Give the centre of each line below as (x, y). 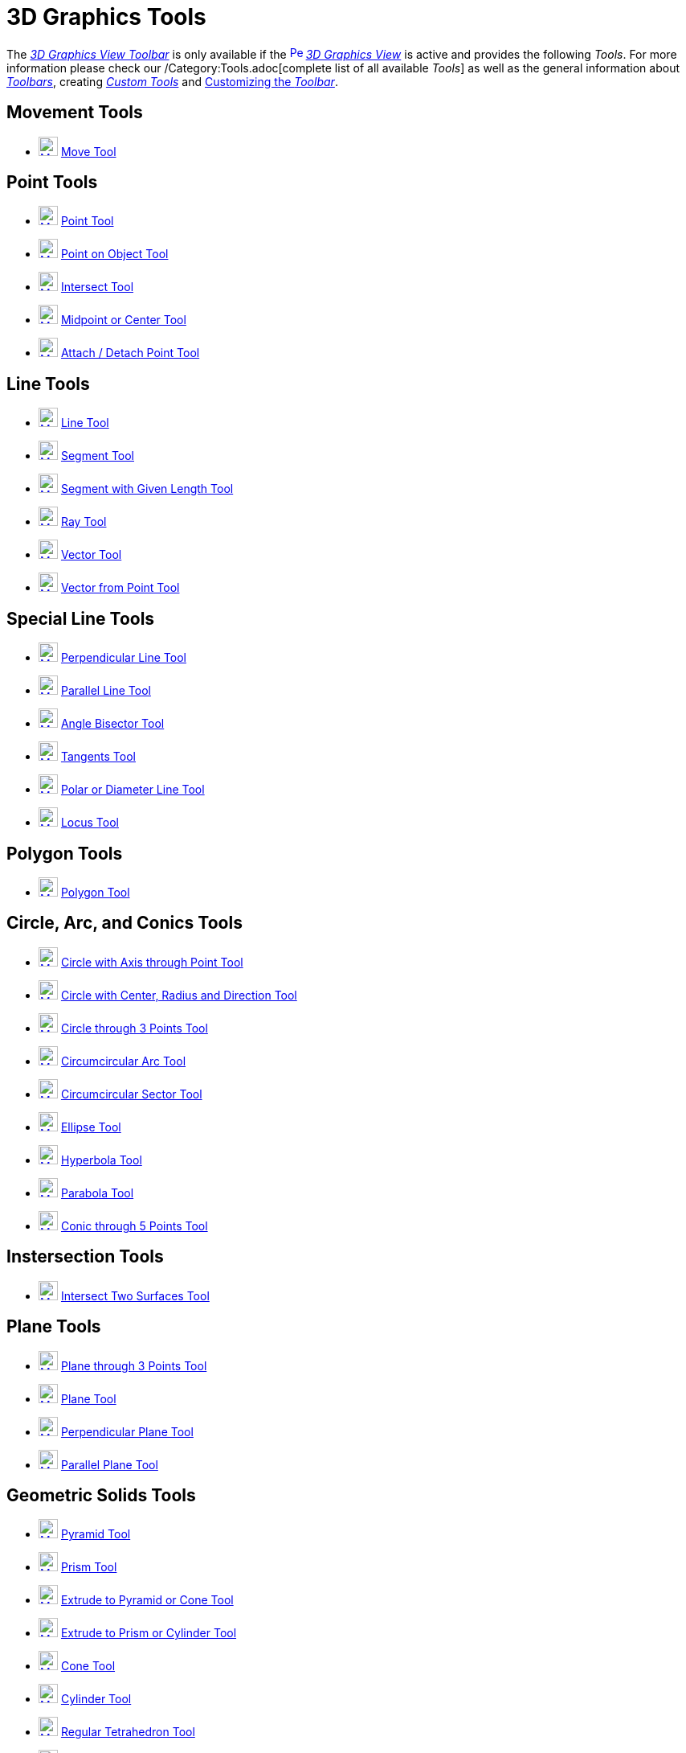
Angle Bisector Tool (112, 724)
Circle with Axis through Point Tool (152, 962)
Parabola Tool (97, 1193)
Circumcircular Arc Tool (123, 1061)
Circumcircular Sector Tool (131, 1094)
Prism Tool (89, 1567)
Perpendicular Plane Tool (127, 1431)
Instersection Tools (85, 1257)
